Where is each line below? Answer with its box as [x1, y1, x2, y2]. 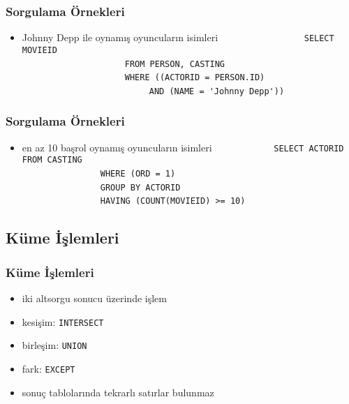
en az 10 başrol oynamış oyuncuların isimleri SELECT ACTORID [22, 140, 344, 154]
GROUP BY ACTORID [100, 182, 181, 193]
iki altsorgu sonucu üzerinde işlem [22, 291, 167, 305]
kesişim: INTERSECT [22, 314, 104, 329]
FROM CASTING [22, 155, 82, 165]
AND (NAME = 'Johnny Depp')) [149, 86, 285, 96]
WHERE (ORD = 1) [100, 169, 176, 179]
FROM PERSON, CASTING [124, 59, 225, 69]
